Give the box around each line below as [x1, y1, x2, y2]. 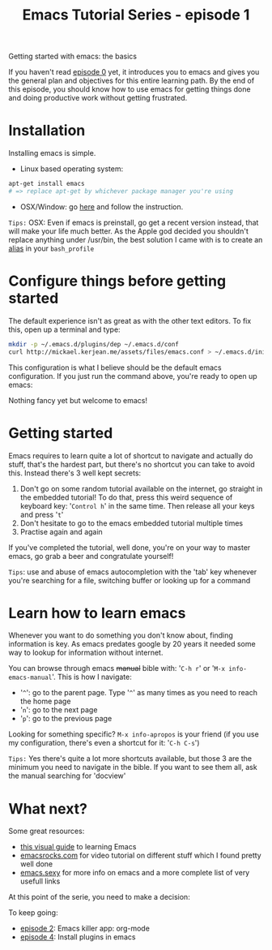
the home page [19, 696, 71, 707]
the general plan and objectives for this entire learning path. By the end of [8, 75, 255, 86]
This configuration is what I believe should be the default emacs [8, 363, 222, 372]
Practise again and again [19, 527, 103, 536]
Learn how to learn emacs [8, 604, 186, 622]
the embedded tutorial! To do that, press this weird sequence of [19, 492, 233, 502]
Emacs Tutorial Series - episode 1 [22, 6, 250, 24]
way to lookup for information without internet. [8, 647, 164, 658]
